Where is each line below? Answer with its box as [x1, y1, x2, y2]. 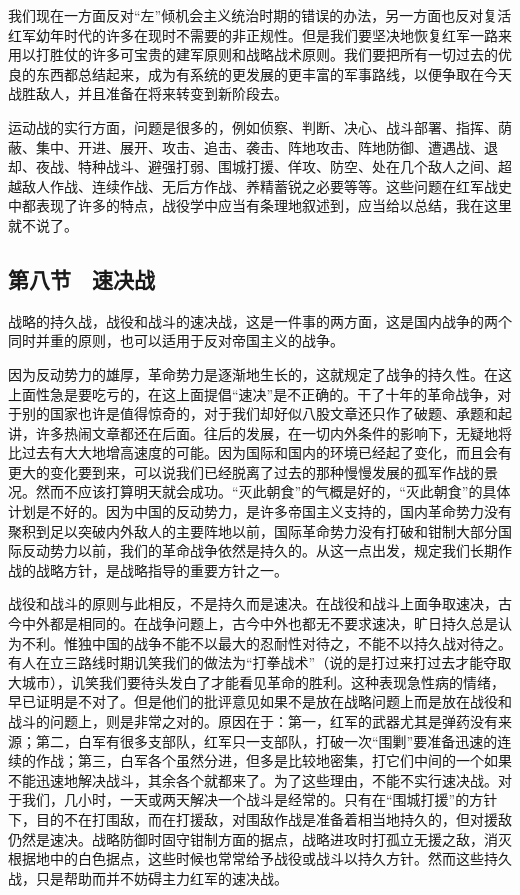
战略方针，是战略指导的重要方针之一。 [35, 559, 288, 580]
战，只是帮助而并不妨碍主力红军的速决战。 [8, 867, 288, 888]
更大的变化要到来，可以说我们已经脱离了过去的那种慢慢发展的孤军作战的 [8, 461, 484, 482]
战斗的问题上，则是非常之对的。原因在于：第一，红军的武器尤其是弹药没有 [8, 711, 498, 732]
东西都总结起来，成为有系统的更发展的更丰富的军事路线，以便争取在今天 [35, 63, 512, 84]
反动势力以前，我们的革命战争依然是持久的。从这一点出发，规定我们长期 [21, 540, 498, 561]
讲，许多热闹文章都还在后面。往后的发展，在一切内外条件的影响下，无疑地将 [8, 422, 512, 443]
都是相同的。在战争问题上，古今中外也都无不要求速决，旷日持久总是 [49, 613, 498, 634]
